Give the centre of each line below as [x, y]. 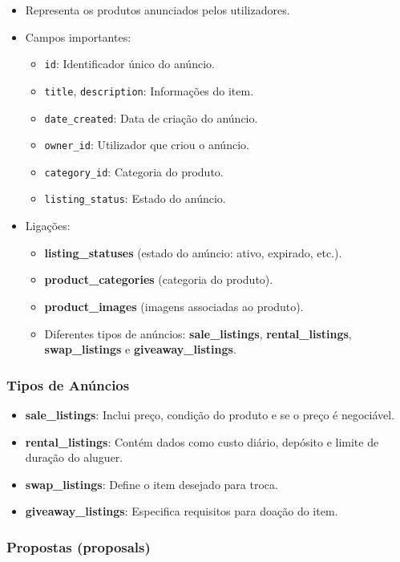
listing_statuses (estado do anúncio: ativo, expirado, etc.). [193, 252]
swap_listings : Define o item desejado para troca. [152, 484]
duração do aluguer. [74, 457]
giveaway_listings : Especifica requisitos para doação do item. [182, 511]
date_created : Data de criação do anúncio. [151, 117]
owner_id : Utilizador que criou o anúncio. [147, 145]
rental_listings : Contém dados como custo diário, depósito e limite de [202, 441]
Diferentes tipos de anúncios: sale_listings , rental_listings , [198, 333]
